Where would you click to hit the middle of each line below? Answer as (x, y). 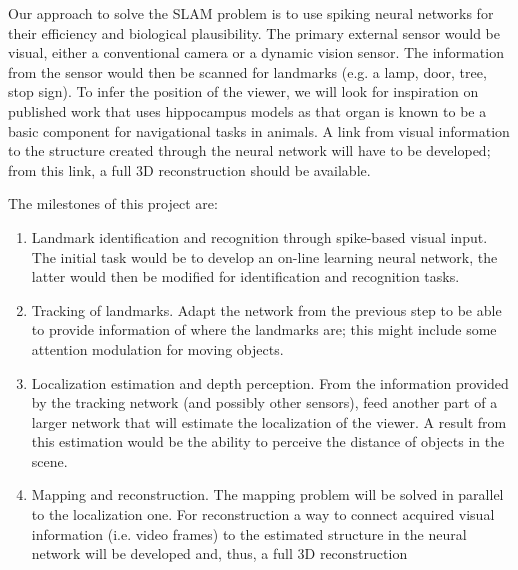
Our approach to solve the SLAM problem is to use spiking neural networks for (251, 13)
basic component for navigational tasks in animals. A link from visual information (259, 130)
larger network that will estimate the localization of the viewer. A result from (269, 421)
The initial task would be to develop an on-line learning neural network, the (264, 256)
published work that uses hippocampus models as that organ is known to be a (247, 110)
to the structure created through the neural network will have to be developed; (249, 150)
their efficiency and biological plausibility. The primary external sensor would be (254, 32)
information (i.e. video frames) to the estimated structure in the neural (249, 533)
